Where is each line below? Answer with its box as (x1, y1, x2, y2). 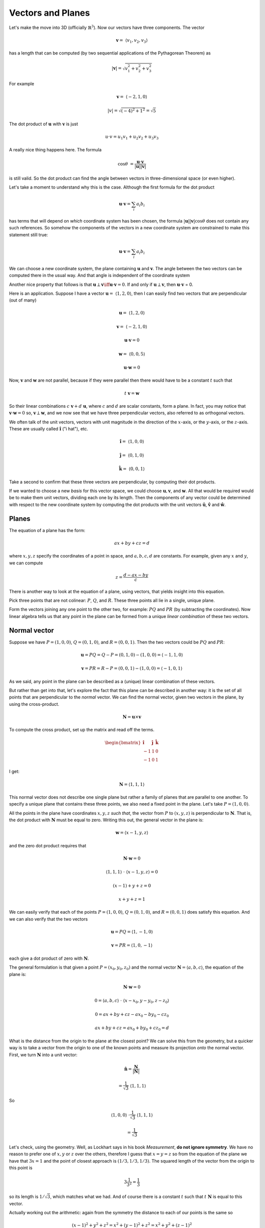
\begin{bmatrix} (105, 740, 141, 745)
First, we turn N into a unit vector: (9, 1052, 78, 1058)
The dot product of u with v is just (9, 121, 79, 127)
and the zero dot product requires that (9, 842, 86, 848)
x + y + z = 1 (118, 896, 146, 902)
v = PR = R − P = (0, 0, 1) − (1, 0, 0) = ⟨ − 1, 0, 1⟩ (81, 666, 183, 671)
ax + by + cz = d (114, 540, 150, 546)
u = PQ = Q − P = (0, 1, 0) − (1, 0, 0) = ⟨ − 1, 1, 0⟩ (80, 652, 184, 658)
